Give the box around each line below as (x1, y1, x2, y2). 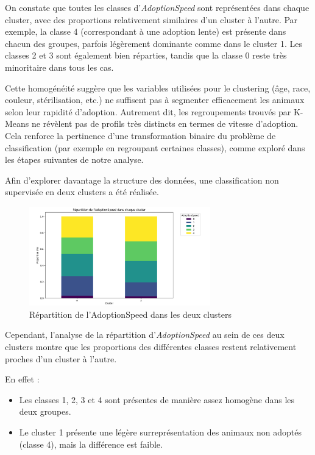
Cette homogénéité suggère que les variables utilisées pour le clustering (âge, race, (5, 81, 311, 94)
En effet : (5, 373, 40, 385)
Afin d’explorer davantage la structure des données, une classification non (5, 173, 279, 186)
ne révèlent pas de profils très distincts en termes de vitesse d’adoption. (32, 117, 299, 130)
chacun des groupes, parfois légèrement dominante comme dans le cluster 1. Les (5, 37, 303, 49)
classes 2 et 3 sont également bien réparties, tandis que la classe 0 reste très (5, 49, 287, 62)
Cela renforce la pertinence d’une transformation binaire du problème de (5, 129, 276, 142)
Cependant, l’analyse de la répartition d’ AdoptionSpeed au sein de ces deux (5, 328, 285, 341)
